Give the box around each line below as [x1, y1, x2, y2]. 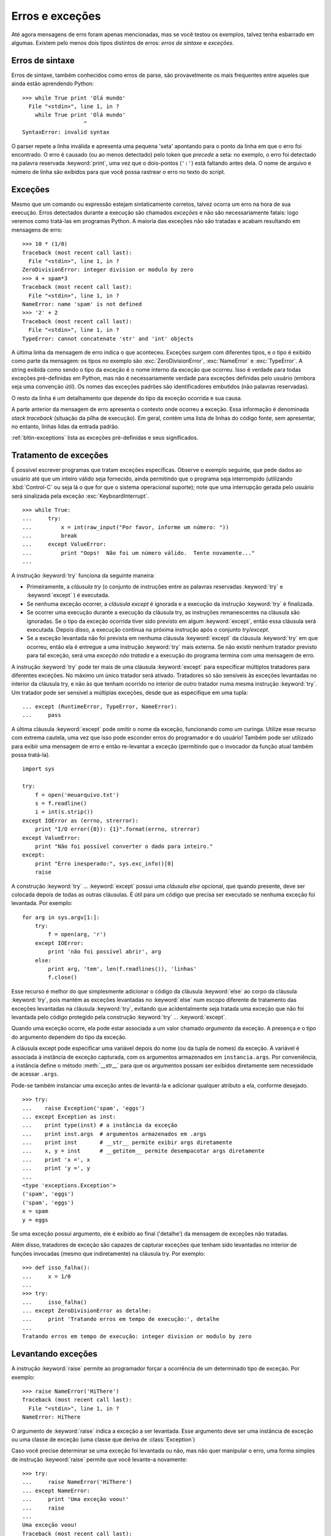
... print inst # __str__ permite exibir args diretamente [22, 1139, 232, 1146]
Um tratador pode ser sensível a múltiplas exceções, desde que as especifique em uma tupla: [11, 689, 248, 696]
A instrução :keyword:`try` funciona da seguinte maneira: [11, 571, 156, 579]
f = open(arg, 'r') [48, 931, 107, 938]
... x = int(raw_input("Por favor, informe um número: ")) [22, 523, 229, 531]
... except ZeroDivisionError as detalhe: [22, 1307, 152, 1314]
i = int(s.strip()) [34, 809, 94, 815]
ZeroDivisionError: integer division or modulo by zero [22, 266, 194, 273]
